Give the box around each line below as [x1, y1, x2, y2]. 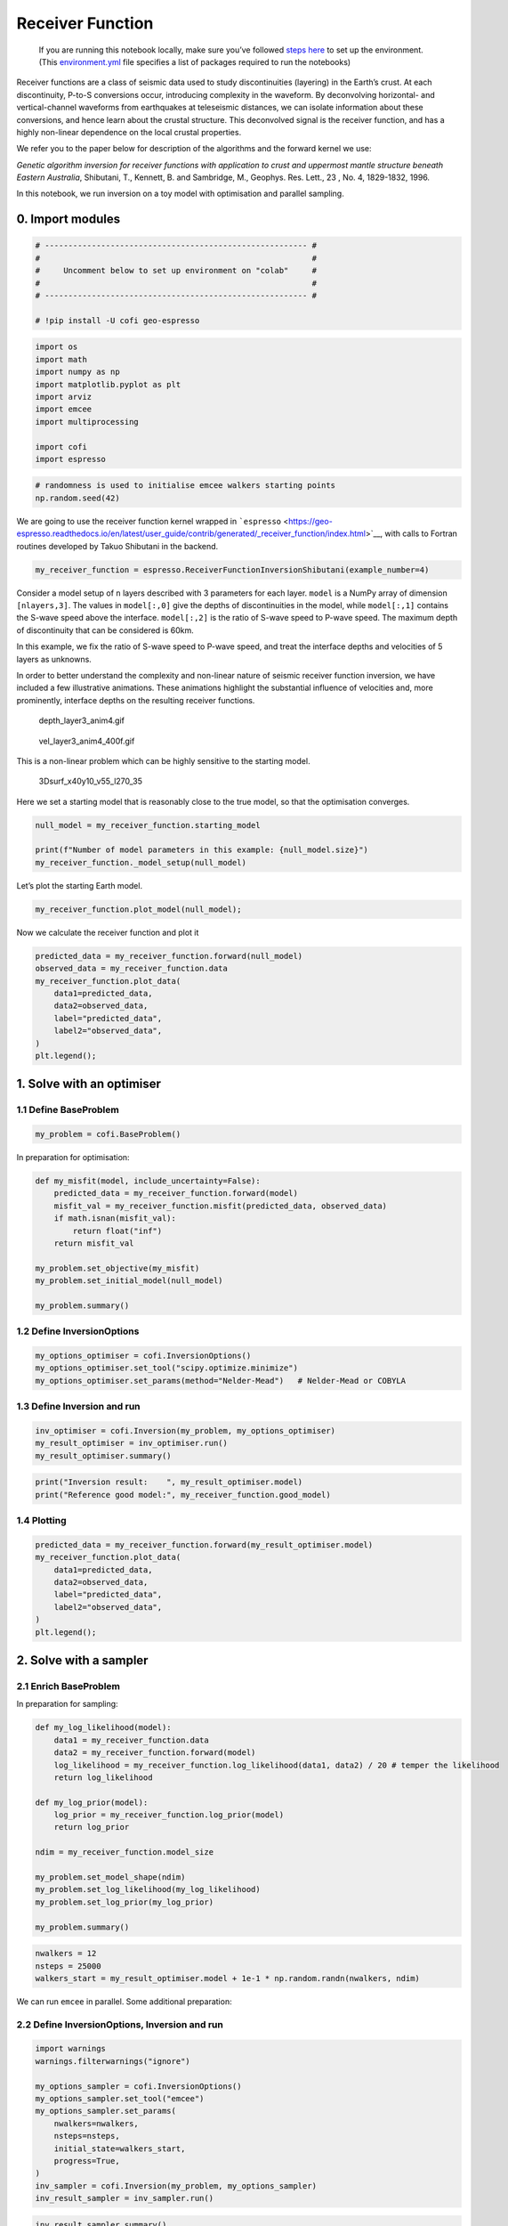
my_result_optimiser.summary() [35, 1450, 173, 1460]
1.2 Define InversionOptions [16, 1325, 140, 1337]
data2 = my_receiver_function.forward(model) [53, 1748, 256, 1758]
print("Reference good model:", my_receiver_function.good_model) [35, 1490, 331, 1499]
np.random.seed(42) [35, 492, 120, 503]
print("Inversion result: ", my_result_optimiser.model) [35, 1477, 303, 1487]
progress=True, [53, 2156, 120, 2165]
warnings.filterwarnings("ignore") [35, 2056, 190, 2066]
